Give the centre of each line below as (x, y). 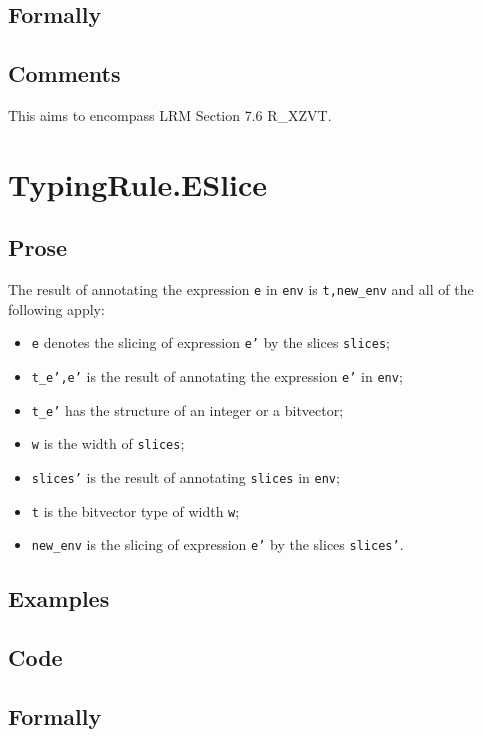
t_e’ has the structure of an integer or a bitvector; (187, 409)
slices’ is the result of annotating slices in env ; (185, 477)
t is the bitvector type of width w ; (135, 510)
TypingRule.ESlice (138, 183)
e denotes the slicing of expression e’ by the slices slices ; (210, 342)
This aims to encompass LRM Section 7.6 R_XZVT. (170, 114)
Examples (59, 598)
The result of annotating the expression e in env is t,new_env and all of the (241, 289)
